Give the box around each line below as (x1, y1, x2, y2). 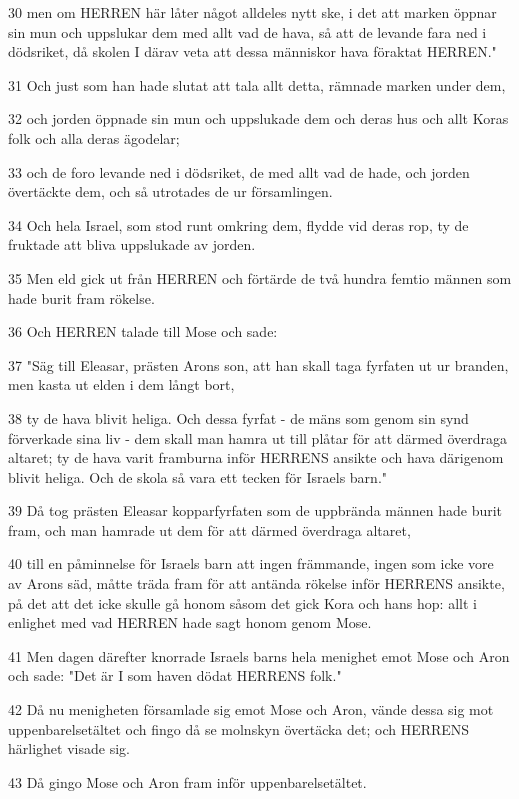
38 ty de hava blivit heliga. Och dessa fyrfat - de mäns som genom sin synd (8, 407, 469, 428)
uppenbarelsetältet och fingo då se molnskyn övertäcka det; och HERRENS (8, 718, 470, 739)
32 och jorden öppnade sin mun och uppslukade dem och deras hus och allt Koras (8, 108, 509, 129)
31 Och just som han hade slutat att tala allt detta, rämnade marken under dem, (8, 74, 506, 95)
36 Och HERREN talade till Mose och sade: (8, 321, 278, 342)
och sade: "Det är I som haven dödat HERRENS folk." (8, 665, 342, 686)
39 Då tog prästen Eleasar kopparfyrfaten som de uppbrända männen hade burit (8, 500, 503, 521)
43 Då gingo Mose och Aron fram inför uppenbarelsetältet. (8, 771, 367, 792)
